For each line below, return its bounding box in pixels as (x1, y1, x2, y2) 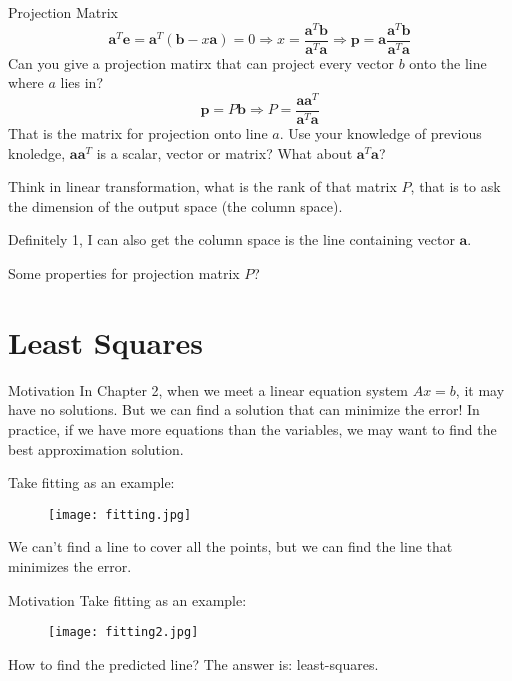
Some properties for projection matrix (8, 263, 240, 284)
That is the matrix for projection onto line (8, 123, 268, 144)
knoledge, (8, 142, 66, 163)
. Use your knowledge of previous (279, 123, 482, 144)
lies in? (60, 72, 104, 93)
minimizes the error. (8, 555, 132, 576)
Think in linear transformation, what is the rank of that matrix (8, 176, 397, 197)
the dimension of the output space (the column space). (8, 195, 343, 216)
